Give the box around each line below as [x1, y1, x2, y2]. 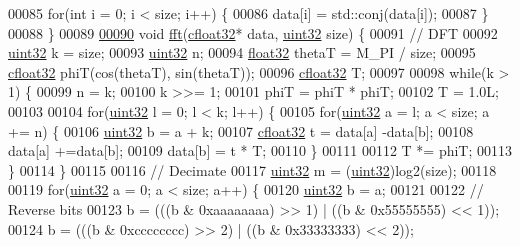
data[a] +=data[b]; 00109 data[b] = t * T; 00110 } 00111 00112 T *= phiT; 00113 [8, 140, 513, 161]
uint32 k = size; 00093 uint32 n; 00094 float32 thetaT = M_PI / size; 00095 [8, 42, 476, 63]
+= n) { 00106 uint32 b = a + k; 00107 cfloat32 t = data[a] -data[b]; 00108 [8, 120, 474, 141]
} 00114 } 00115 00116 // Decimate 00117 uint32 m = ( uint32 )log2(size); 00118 [8, 159, 497, 180]
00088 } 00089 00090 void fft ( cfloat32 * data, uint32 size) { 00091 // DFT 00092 [8, 22, 498, 43]
